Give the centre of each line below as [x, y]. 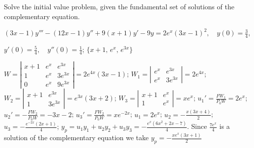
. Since [197, 126]
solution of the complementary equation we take [76, 137]
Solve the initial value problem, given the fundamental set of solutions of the [119, 6]
